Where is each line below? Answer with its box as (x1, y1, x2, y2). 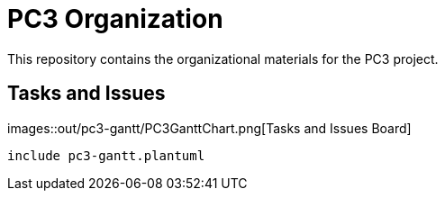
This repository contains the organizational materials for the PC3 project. (7, 50, 439, 67)
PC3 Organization (7, 4, 223, 34)
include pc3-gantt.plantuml (7, 148, 205, 163)
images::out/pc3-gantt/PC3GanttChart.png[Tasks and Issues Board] (7, 120, 412, 136)
